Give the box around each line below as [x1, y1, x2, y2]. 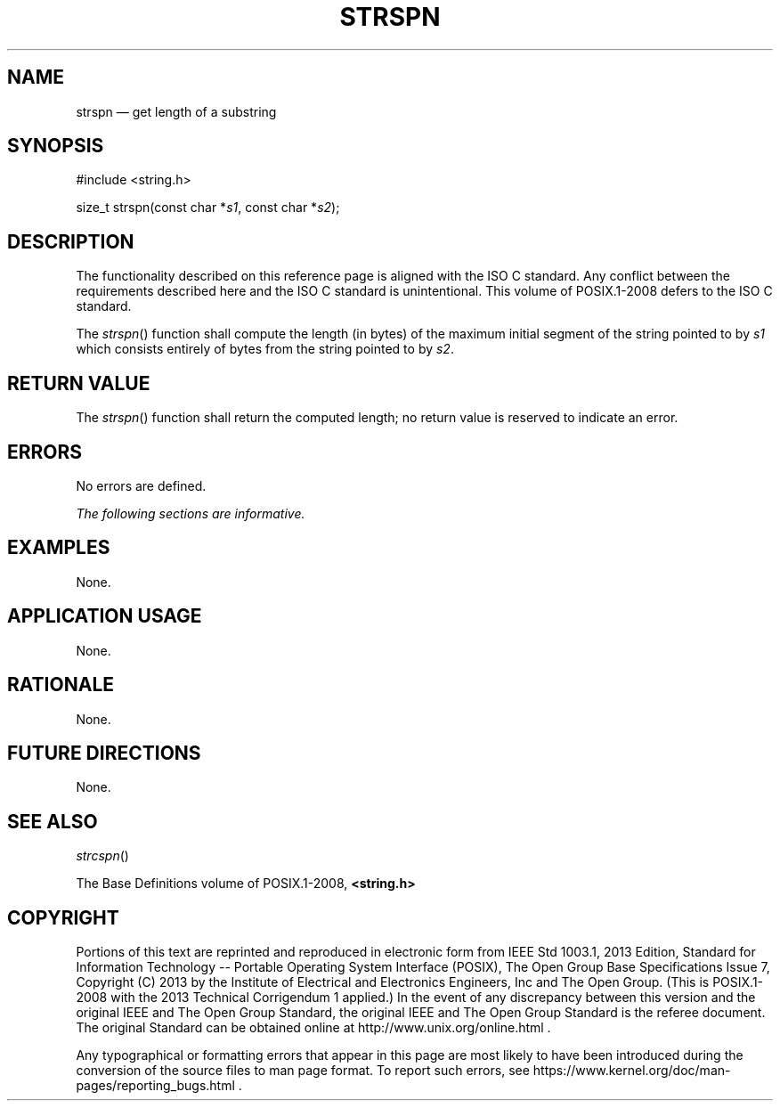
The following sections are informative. [76, 505, 305, 521]
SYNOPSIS [7, 134, 104, 158]
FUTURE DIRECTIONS [7, 741, 201, 764]
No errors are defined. [76, 477, 207, 493]
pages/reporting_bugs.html [76, 1078, 235, 1094]
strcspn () [76, 848, 129, 864]
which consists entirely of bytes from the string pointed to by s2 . [76, 341, 454, 357]
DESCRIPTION [7, 230, 134, 253]
